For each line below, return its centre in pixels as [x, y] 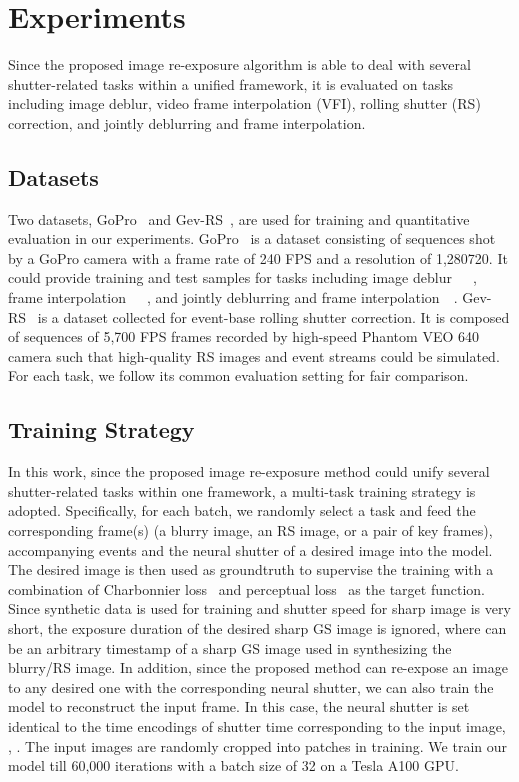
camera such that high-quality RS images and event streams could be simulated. [254, 355]
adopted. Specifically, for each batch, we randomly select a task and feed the [242, 510]
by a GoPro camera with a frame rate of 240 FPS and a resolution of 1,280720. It [258, 257]
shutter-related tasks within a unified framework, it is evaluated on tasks [231, 83]
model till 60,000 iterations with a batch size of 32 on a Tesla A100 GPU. [233, 765]
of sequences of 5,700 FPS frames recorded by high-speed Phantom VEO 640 [243, 336]
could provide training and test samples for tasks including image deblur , [242, 277]
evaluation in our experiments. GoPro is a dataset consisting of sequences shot [252, 238]
